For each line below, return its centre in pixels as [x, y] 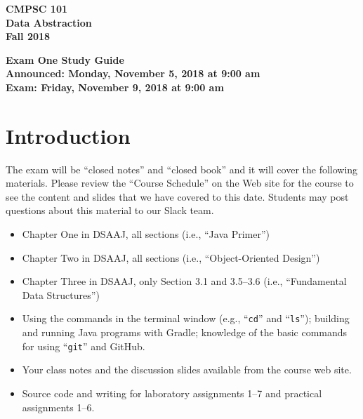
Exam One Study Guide [65, 59]
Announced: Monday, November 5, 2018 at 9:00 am [133, 73]
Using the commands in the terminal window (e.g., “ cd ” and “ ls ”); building [186, 318]
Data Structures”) [61, 294]
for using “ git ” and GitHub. [84, 346]
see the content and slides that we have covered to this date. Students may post [177, 196]
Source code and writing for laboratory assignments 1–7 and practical [172, 393]
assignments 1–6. [58, 407]
